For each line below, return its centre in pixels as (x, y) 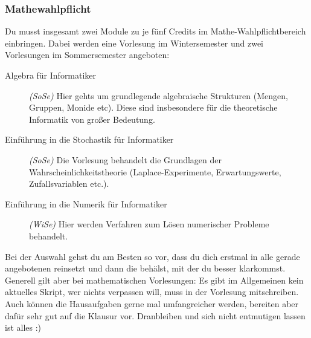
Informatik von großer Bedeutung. (92, 119)
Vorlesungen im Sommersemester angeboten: (87, 55)
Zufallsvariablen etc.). (69, 184)
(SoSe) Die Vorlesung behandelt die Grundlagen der (125, 159)
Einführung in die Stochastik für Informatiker (89, 139)
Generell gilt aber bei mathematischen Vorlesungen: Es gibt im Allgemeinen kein (154, 280)
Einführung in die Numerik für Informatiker (86, 203)
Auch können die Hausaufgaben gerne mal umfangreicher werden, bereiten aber (152, 303)
